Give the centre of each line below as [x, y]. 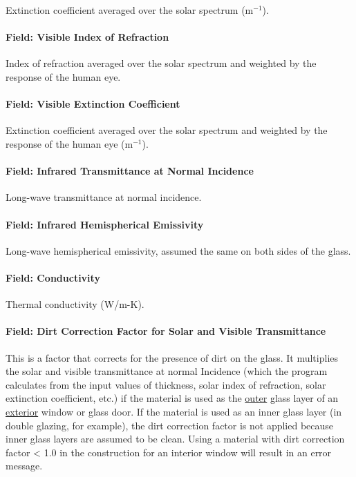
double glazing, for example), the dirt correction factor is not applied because [170, 425]
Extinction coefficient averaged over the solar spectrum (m [130, 10]
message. [24, 466]
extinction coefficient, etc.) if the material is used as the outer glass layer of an [172, 398]
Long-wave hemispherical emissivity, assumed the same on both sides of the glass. [178, 250]
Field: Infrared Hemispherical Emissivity [105, 224]
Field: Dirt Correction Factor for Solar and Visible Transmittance [166, 331]
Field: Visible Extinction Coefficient [93, 104]
